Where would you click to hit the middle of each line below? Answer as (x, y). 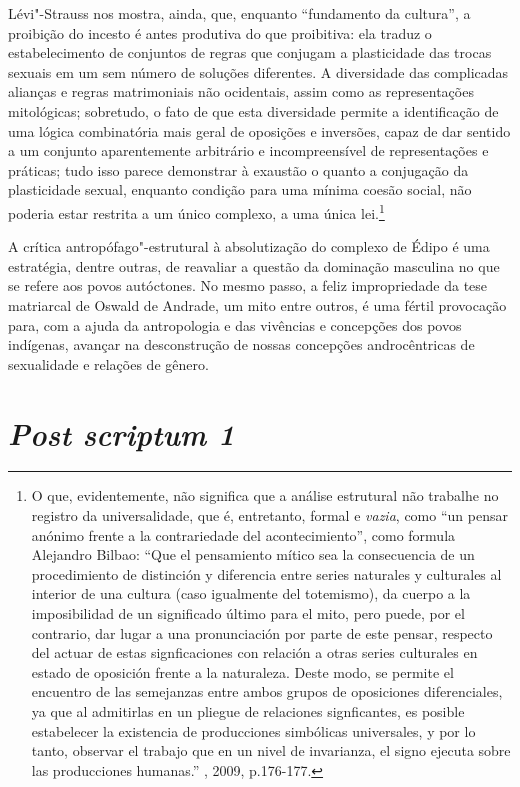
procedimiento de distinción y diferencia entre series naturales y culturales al (266, 573)
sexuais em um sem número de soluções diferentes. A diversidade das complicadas (258, 71)
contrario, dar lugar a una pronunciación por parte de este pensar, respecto (262, 632)
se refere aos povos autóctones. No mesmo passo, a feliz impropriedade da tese (248, 285)
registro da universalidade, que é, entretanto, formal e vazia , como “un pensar (269, 515)
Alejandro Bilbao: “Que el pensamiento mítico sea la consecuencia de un (253, 554)
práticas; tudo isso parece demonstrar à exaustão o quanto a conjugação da (238, 169)
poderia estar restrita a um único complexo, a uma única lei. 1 (196, 211)
